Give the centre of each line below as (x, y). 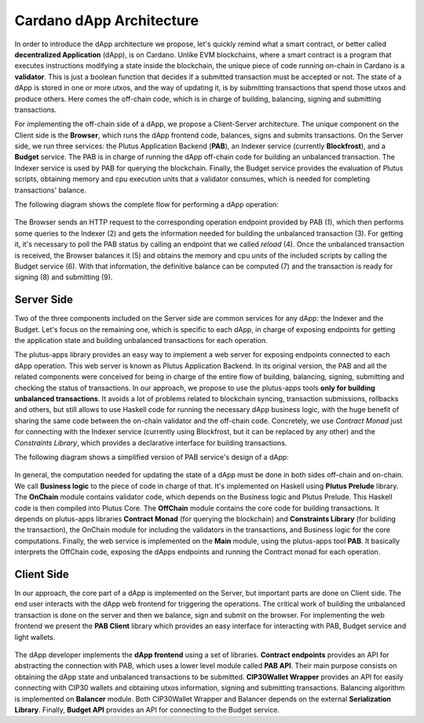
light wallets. (35, 637)
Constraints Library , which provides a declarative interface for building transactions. (151, 443)
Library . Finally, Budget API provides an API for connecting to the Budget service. (147, 710)
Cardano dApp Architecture (107, 20)
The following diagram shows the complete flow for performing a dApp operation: (146, 205)
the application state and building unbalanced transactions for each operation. (141, 341)
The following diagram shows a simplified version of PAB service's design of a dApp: (152, 457)
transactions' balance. (50, 190)
